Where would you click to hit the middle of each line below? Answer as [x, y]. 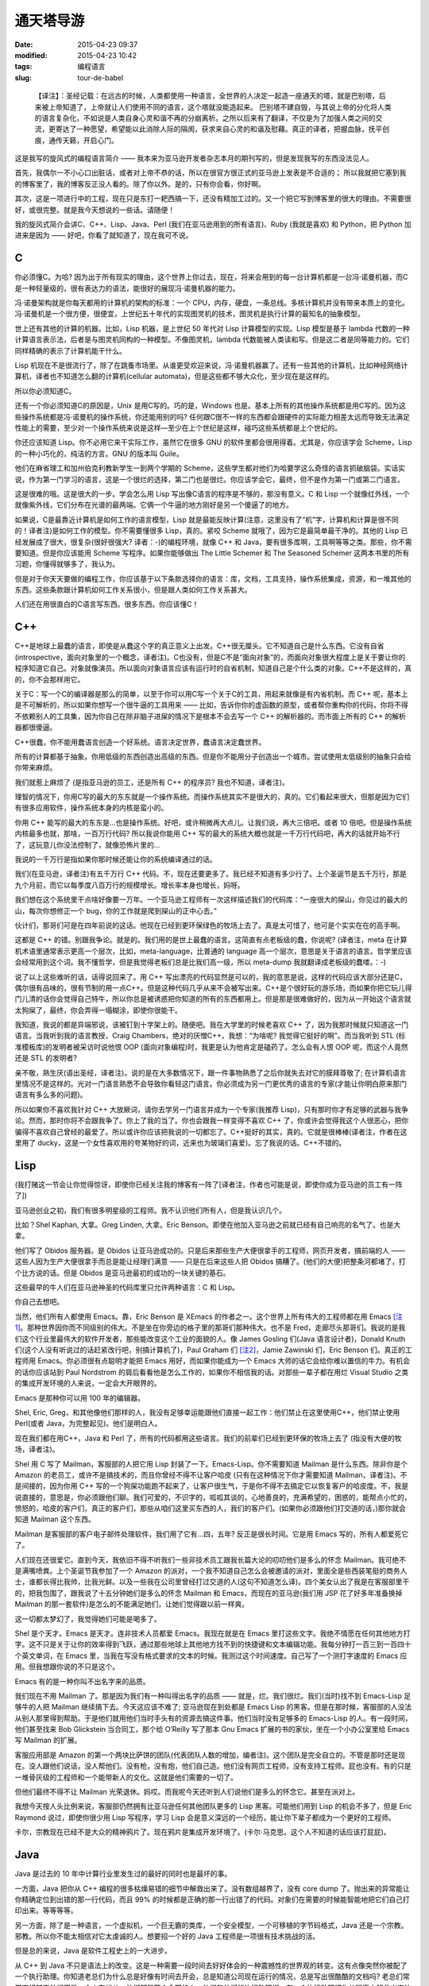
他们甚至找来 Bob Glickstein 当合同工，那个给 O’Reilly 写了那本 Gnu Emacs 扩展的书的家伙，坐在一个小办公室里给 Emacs [212, 1729]
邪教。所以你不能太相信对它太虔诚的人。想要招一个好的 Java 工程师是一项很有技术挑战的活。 [167, 1936]
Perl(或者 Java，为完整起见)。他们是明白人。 [88, 1424]
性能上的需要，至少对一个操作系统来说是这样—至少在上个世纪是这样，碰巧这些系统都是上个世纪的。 [178, 428]
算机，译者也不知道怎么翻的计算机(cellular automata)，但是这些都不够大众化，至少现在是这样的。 [174, 377]
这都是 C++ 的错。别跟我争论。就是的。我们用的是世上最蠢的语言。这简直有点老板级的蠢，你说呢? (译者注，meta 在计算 [211, 940]
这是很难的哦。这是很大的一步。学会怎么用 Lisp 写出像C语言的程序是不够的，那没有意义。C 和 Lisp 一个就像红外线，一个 [212, 493]
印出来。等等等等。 [46, 1911]
